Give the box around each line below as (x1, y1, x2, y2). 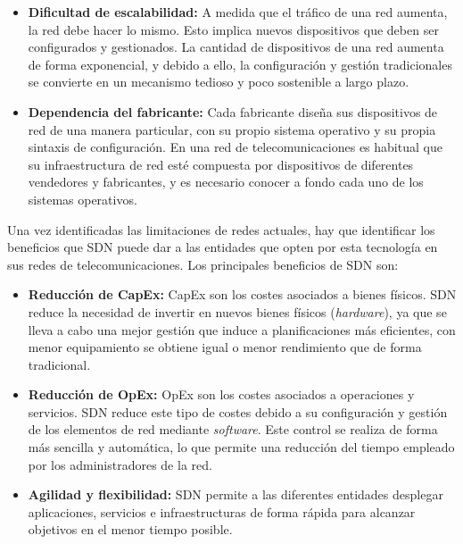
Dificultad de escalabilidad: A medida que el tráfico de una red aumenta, (28, 3, 448, 21)
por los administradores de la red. (28, 455, 212, 473)
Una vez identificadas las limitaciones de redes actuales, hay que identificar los (7, 220, 435, 239)
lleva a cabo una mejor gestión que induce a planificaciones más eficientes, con (28, 320, 456, 339)
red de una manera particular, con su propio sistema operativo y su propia (28, 120, 436, 138)
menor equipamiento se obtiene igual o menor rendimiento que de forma (28, 338, 422, 356)
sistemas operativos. (28, 189, 137, 208)
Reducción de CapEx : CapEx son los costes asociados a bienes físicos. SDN (28, 285, 457, 304)
